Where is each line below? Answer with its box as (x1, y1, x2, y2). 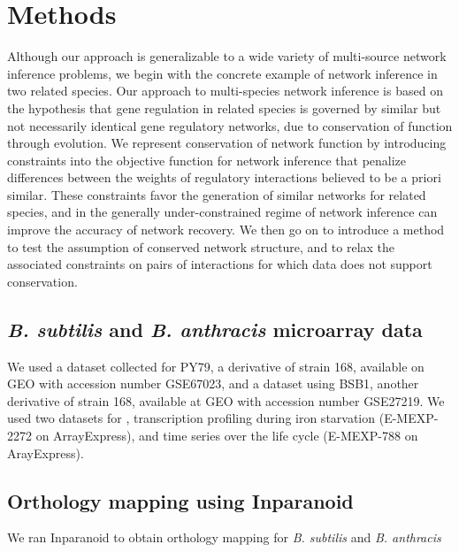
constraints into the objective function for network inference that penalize (7, 150, 407, 169)
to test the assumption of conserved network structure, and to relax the (7, 237, 395, 256)
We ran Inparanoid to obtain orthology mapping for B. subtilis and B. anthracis (7, 528, 441, 547)
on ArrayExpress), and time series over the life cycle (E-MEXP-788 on (35, 426, 418, 445)
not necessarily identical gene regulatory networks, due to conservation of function (7, 116, 453, 134)
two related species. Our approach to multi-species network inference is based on (7, 81, 443, 100)
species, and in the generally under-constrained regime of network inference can (7, 203, 438, 221)
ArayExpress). (7, 443, 84, 462)
